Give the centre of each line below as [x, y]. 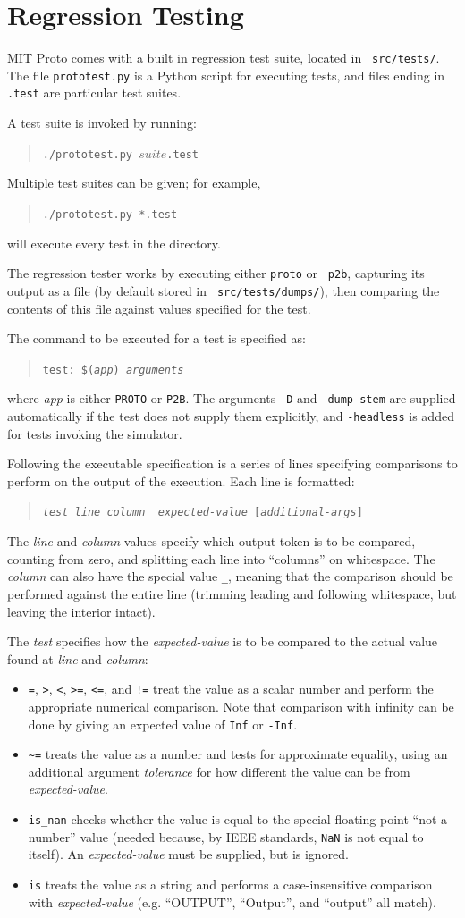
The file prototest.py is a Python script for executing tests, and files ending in [226, 75]
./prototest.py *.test [110, 214]
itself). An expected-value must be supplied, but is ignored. [189, 854]
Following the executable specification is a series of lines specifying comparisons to [232, 463]
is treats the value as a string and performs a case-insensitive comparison [230, 884]
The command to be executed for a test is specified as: [156, 338]
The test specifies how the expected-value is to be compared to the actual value [223, 641]
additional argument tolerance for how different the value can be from [219, 771]
